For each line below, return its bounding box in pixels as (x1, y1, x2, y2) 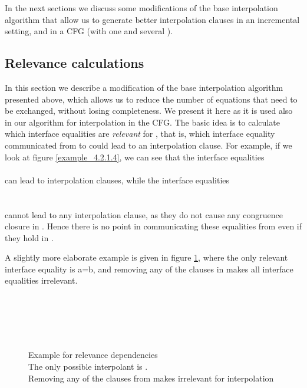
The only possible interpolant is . (28, 360, 148, 373)
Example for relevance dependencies (28, 348, 158, 361)
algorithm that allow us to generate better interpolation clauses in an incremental (5, 13, 300, 25)
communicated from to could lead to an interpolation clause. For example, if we (5, 139, 292, 151)
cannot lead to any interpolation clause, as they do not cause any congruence (5, 208, 283, 221)
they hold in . (5, 231, 54, 244)
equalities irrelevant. (5, 274, 78, 287)
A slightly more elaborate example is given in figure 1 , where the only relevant (5, 251, 288, 264)
